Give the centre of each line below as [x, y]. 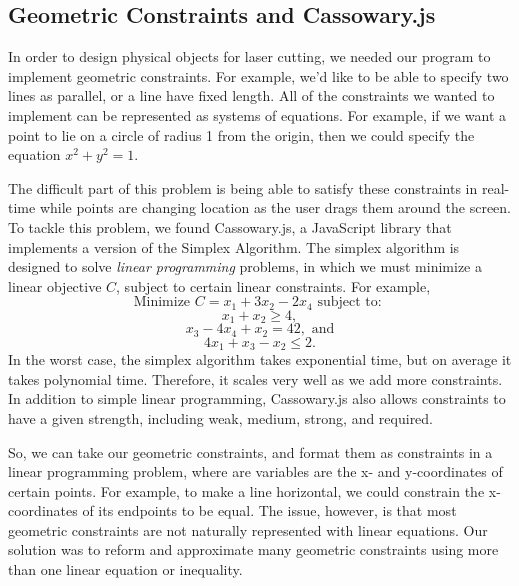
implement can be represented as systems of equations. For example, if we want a [257, 114]
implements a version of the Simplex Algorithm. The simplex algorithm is [234, 246]
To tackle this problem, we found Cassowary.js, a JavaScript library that [230, 226]
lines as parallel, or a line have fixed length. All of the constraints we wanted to [251, 95]
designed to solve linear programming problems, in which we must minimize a [245, 266]
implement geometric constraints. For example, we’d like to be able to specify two [258, 75]
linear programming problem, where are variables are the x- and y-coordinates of [255, 471]
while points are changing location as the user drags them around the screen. [275, 207]
